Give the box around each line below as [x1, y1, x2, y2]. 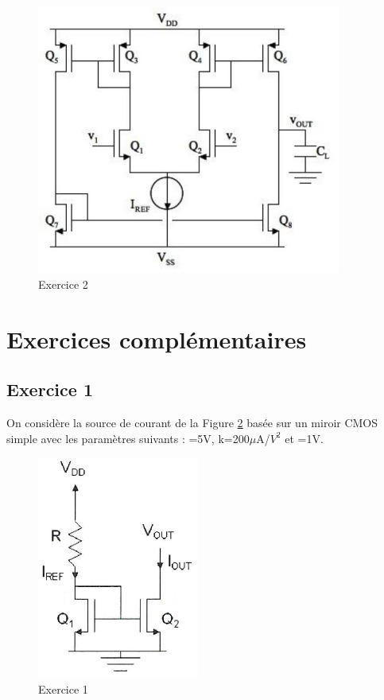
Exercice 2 [38, 275, 88, 292]
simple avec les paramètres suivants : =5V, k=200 [6, 430, 250, 446]
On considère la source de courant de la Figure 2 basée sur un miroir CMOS [6, 414, 378, 431]
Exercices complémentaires [6, 322, 307, 355]
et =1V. [285, 430, 324, 446]
